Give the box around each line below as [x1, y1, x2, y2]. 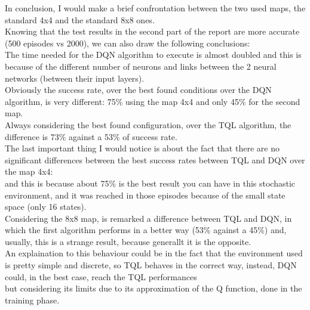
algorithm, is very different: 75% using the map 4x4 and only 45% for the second [5, 95, 300, 107]
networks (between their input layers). [5, 72, 145, 84]
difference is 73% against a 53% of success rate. [5, 130, 177, 142]
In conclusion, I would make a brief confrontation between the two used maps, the [5, 2, 306, 14]
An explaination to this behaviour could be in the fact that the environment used [5, 247, 303, 259]
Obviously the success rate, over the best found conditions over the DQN [5, 83, 272, 96]
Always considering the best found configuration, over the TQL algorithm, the [5, 118, 291, 131]
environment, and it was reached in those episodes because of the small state [5, 188, 286, 201]
